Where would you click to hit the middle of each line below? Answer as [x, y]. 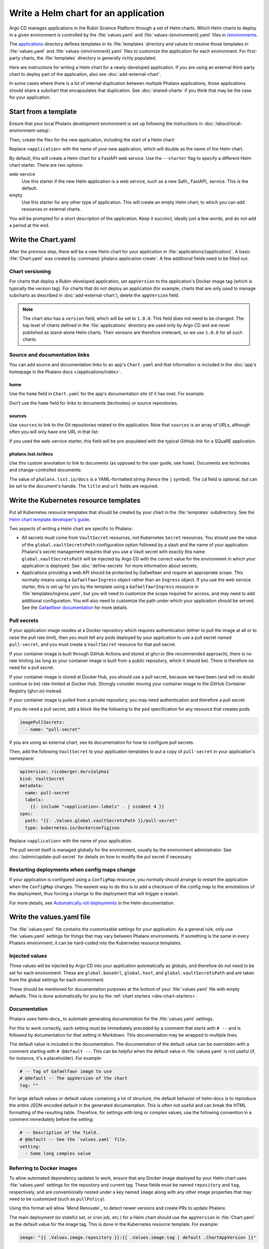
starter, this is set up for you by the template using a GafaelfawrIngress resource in [110, 587]
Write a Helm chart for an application [87, 13]
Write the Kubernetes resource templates [75, 500]
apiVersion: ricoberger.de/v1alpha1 [65, 772]
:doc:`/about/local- [223, 123]
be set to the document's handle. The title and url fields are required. [84, 486]
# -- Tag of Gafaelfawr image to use [66, 1071]
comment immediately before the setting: [52, 1120]
